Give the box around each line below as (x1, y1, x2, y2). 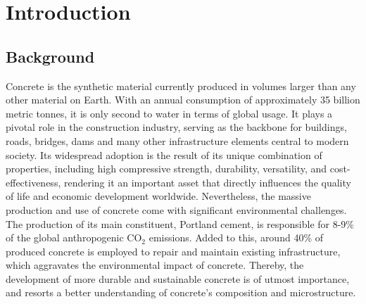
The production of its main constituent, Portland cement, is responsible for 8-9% (6, 216, 355, 231)
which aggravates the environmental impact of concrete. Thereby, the (6, 258, 304, 272)
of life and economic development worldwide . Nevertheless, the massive (6, 189, 311, 203)
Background (6, 45, 95, 67)
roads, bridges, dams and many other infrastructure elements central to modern (6, 133, 349, 148)
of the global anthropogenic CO (6, 230, 142, 245)
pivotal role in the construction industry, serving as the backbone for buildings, (6, 120, 347, 134)
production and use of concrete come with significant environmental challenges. (6, 202, 347, 217)
